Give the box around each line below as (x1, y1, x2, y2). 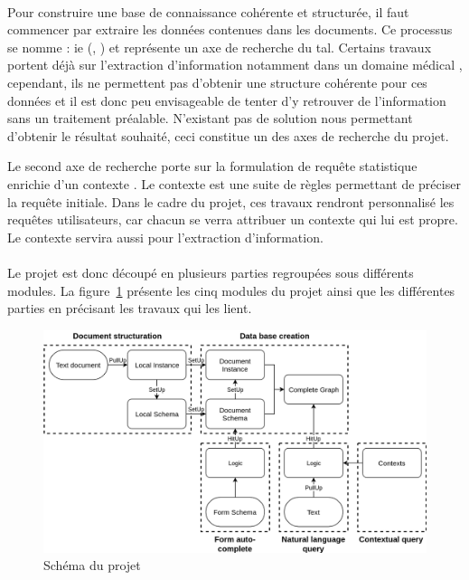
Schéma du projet (43, 556, 141, 575)
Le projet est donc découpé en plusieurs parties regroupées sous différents (7, 262, 414, 281)
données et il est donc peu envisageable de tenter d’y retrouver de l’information (7, 90, 446, 109)
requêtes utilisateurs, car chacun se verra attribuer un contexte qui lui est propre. (7, 210, 458, 229)
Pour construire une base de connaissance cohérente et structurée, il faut (7, 2, 409, 21)
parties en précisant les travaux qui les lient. (7, 299, 252, 318)
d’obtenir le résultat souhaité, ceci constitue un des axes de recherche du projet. (7, 126, 449, 145)
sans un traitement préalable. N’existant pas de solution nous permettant (7, 109, 413, 128)
